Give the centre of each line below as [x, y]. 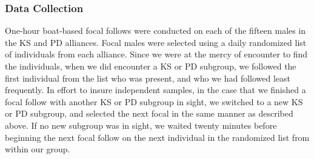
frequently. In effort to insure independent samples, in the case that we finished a [155, 90]
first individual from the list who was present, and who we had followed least [148, 78]
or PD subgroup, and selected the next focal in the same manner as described [149, 113]
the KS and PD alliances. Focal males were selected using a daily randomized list [156, 42]
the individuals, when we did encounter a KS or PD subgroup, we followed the [151, 66]
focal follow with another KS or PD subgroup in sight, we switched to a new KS [154, 101]
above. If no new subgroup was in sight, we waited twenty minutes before [141, 125]
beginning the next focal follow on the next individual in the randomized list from [157, 137]
